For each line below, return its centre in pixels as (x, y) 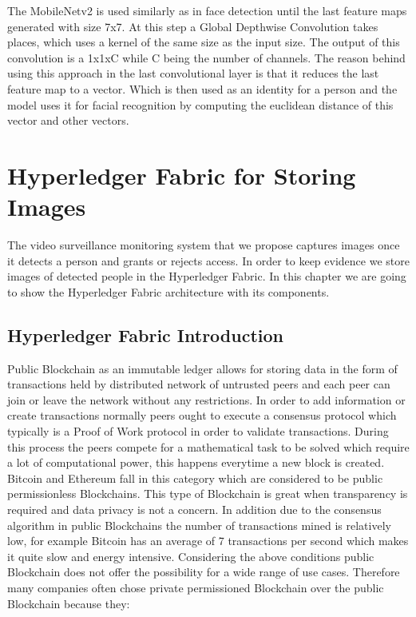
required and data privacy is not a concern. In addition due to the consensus (194, 509)
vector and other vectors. (68, 120)
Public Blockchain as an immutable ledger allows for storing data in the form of (202, 368)
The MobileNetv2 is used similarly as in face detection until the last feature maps (207, 10)
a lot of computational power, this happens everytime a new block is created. (196, 462)
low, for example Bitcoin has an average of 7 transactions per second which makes (208, 541)
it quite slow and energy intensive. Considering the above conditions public (191, 556)
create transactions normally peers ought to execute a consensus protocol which (202, 415)
